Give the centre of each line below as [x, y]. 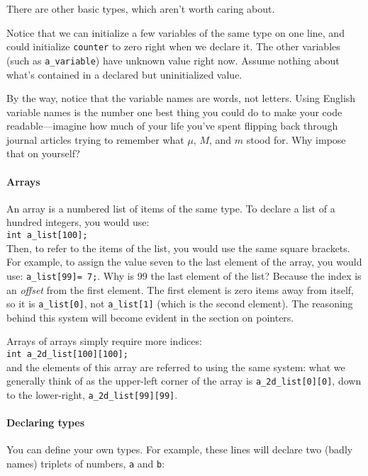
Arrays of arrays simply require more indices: [104, 341]
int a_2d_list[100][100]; [67, 354]
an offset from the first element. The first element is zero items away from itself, [180, 289]
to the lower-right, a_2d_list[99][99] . [92, 394]
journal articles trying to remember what [95, 139]
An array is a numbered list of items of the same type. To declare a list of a [171, 208]
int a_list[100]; [47, 236]
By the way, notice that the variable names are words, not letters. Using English [181, 98]
